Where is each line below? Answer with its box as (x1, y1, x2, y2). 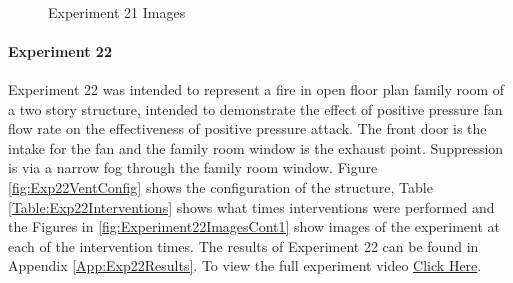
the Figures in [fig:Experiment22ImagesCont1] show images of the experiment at (8, 216, 500, 237)
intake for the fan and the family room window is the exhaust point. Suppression (8, 137, 504, 158)
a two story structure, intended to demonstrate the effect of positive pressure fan (8, 98, 503, 119)
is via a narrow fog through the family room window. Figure (8, 157, 378, 178)
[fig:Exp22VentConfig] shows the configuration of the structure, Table (8, 176, 433, 197)
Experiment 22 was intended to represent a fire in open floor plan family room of (8, 78, 505, 99)
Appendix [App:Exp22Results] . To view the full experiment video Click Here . (8, 255, 482, 276)
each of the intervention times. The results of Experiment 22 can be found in (8, 235, 479, 256)
